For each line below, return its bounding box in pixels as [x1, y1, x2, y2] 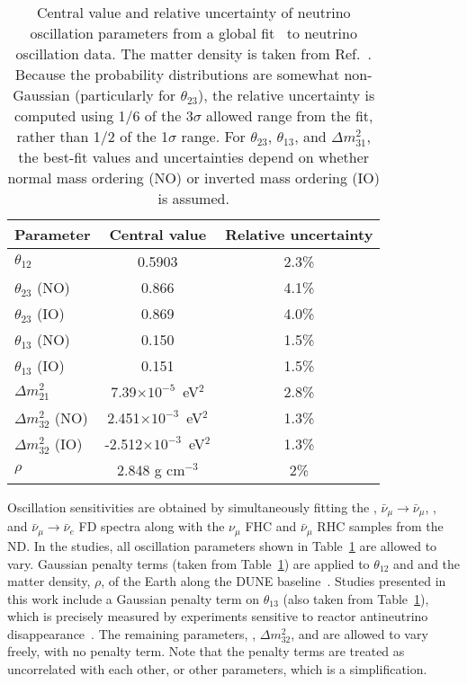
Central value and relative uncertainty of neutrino [36, 2, 351, 22]
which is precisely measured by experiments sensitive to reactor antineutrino [7, 607, 428, 626]
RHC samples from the [317, 517, 444, 536]
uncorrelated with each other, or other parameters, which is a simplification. [7, 660, 427, 679]
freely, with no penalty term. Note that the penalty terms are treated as [7, 642, 405, 661]
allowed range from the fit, [206, 105, 373, 126]
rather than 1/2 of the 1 [16, 126, 168, 147]
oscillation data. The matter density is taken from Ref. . [15, 43, 372, 64]
